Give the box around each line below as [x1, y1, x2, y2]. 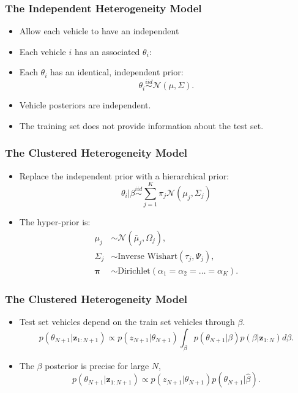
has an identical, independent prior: [50, 65, 184, 78]
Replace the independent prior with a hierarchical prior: [19, 169, 229, 182]
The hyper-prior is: [19, 215, 91, 228]
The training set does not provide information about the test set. [19, 119, 264, 132]
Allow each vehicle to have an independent [19, 24, 179, 37]
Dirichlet [117, 267, 151, 276]
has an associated [74, 45, 140, 58]
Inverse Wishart [117, 252, 178, 261]
